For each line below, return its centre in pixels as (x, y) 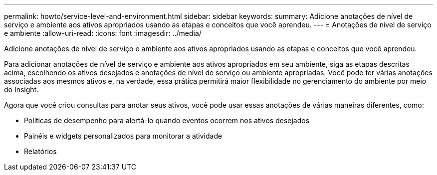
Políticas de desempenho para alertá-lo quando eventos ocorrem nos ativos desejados (167, 120)
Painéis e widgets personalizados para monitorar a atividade (123, 136)
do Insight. (21, 89)
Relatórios (40, 151)
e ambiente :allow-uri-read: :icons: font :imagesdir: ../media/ (103, 33)
